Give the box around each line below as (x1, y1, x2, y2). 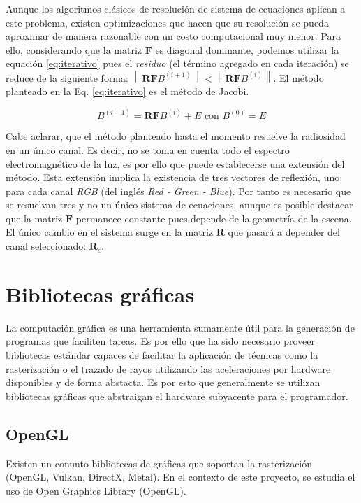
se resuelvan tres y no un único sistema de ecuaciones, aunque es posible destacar (6, 197, 353, 212)
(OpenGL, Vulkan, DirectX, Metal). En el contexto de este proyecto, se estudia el (6, 469, 355, 484)
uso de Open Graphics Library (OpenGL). (6, 483, 186, 497)
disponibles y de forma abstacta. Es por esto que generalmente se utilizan (6, 375, 321, 390)
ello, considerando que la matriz (6, 42, 142, 57)
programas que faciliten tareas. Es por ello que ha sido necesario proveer (6, 334, 316, 348)
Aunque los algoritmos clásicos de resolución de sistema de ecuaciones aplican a (6, 1, 346, 15)
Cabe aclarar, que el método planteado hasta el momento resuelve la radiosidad (6, 129, 346, 143)
